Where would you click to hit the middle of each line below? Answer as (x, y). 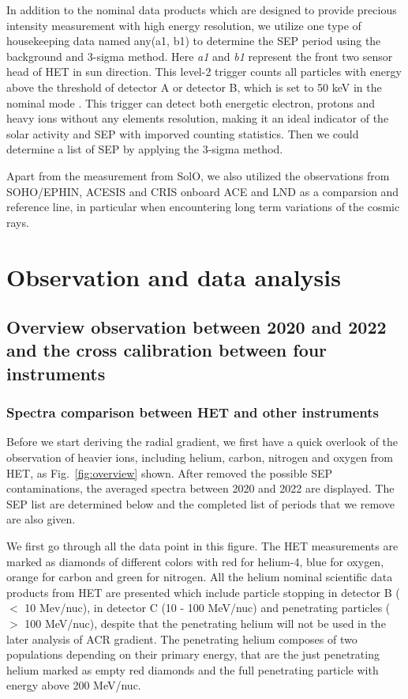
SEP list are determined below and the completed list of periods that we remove (200, 503)
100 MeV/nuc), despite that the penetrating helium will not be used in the (205, 623)
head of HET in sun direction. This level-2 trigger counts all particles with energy (204, 72)
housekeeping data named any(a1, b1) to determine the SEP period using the (194, 41)
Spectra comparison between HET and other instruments (193, 412)
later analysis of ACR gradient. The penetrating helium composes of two (182, 639)
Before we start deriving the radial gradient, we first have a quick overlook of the (202, 442)
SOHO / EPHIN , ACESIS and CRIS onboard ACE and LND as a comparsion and (203, 191)
